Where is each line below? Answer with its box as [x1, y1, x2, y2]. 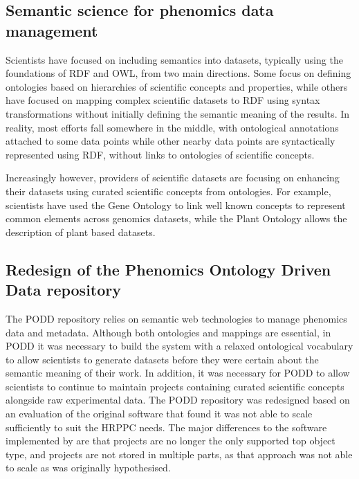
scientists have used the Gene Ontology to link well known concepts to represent [6, 197, 346, 212]
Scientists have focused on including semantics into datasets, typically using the [6, 52, 343, 66]
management [6, 19, 98, 41]
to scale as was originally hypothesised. [6, 460, 171, 475]
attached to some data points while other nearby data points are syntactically [6, 134, 335, 148]
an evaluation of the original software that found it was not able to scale [6, 406, 313, 421]
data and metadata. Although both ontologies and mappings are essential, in [6, 325, 331, 339]
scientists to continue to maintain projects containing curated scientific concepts [6, 379, 344, 393]
